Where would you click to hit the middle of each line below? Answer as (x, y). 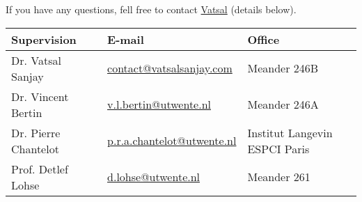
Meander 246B (283, 68)
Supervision (44, 39)
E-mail (126, 39)
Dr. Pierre (36, 132)
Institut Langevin (290, 132)
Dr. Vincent (40, 96)
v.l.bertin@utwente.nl (159, 104)
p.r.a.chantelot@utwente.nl (172, 141)
